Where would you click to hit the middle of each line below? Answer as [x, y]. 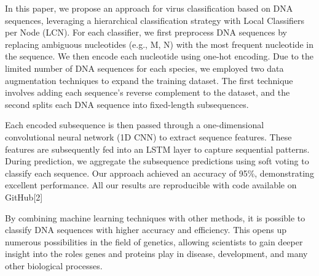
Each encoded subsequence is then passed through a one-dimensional [135, 125]
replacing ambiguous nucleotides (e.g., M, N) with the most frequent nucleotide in [159, 44]
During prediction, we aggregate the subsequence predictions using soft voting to [157, 161]
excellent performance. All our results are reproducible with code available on [151, 185]
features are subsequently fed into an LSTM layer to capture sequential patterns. [157, 149]
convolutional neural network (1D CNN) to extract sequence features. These [148, 136]
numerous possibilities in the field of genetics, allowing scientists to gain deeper [154, 241]
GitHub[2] [24, 197]
